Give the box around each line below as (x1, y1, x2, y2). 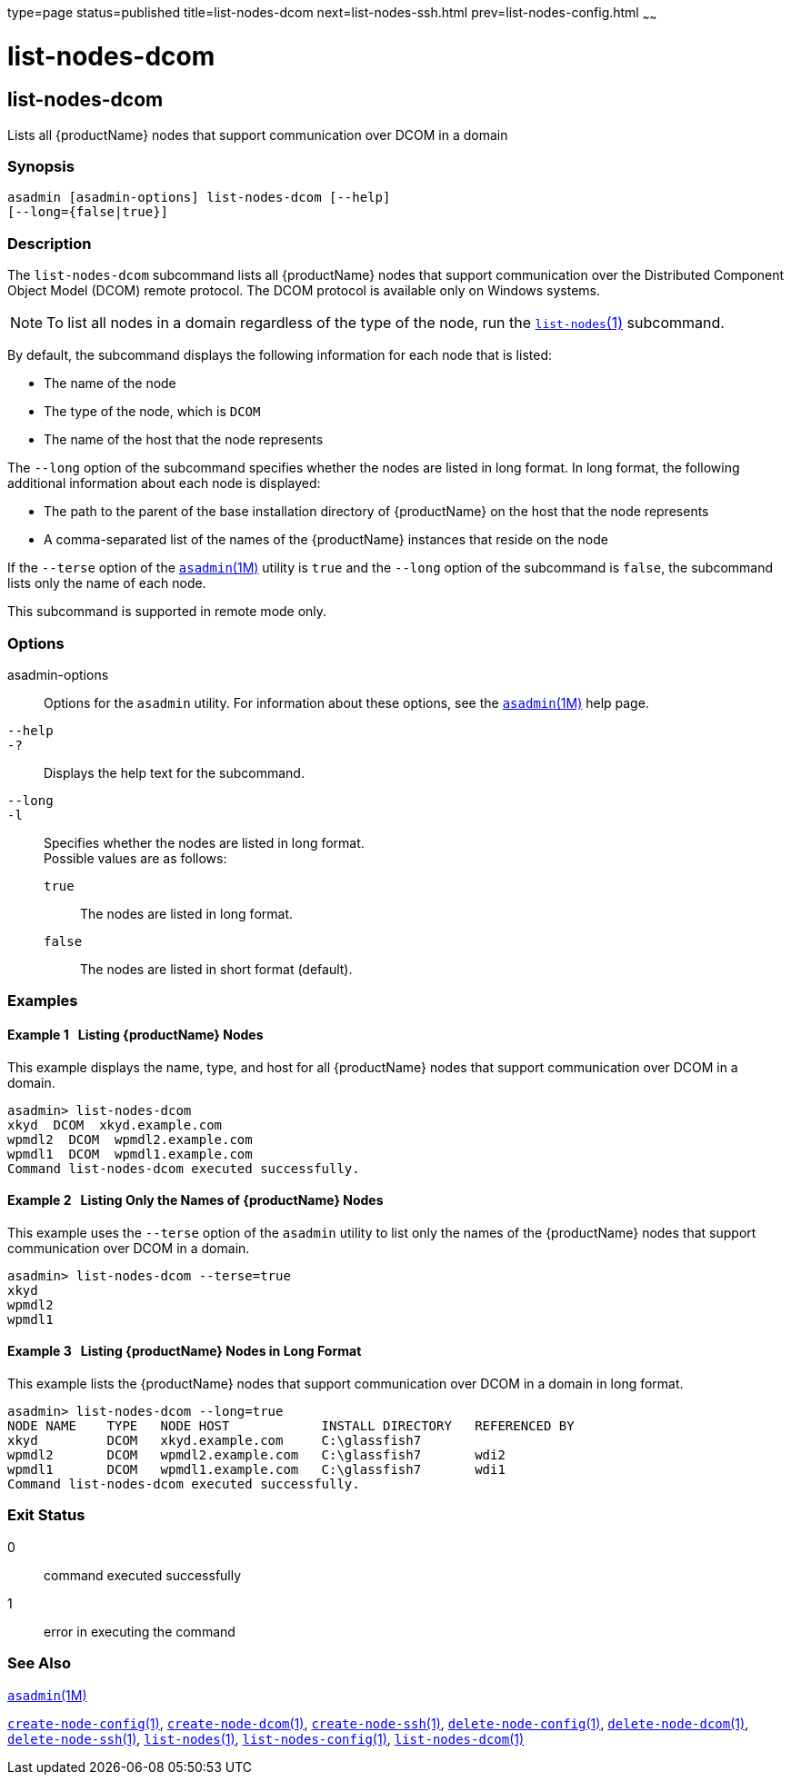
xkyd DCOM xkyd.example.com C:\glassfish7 (7, 1433, 422, 1448)
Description (7, 234, 92, 253)
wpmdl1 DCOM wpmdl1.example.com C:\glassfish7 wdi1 (7, 1462, 506, 1477)
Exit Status (7, 1506, 85, 1525)
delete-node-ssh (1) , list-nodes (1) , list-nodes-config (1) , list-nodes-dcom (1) (7, 1730, 525, 1747)
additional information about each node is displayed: (7, 475, 321, 492)
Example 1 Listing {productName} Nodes (7, 1026, 264, 1042)
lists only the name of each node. (7, 575, 206, 592)
